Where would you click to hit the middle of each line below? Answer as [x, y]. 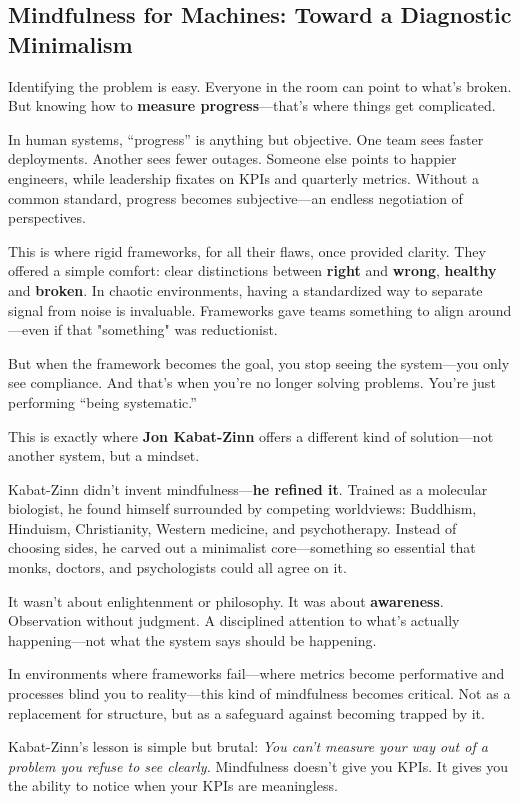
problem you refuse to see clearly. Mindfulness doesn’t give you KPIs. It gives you [258, 765]
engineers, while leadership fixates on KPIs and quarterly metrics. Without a [243, 177]
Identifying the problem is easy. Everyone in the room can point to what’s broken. [260, 85]
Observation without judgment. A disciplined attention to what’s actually [234, 620]
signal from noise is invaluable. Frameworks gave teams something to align [236, 309]
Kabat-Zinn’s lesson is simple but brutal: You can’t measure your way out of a [248, 746]
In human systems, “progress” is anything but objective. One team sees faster [246, 138]
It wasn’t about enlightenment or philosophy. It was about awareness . [226, 600]
